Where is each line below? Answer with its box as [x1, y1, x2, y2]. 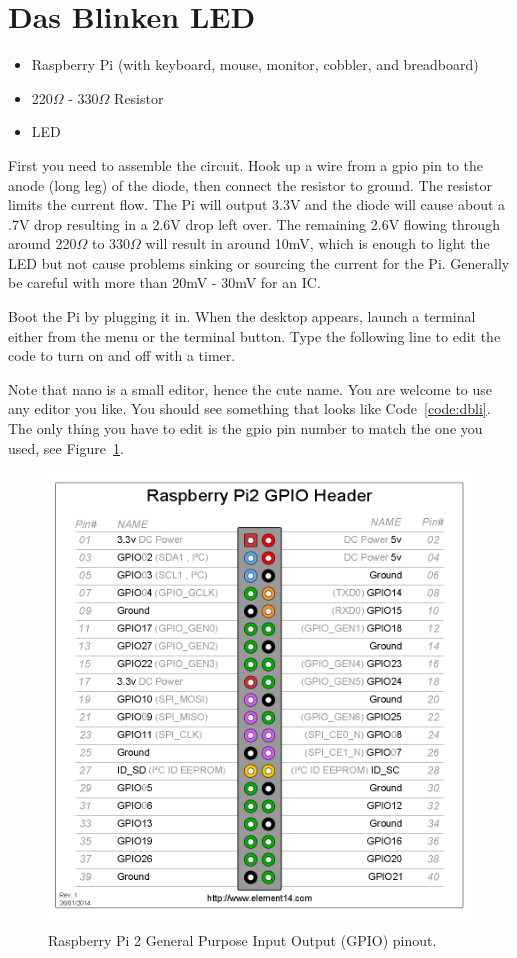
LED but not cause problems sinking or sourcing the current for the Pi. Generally [8, 252, 510, 273]
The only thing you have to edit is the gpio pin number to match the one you [8, 418, 483, 439]
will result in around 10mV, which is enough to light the [145, 233, 490, 254]
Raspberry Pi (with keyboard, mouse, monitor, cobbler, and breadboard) [31, 54, 479, 75]
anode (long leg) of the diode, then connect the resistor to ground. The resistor [8, 174, 492, 195]
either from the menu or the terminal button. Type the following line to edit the [8, 325, 501, 346]
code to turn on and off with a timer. [8, 345, 236, 366]
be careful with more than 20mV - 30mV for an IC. [8, 272, 321, 293]
